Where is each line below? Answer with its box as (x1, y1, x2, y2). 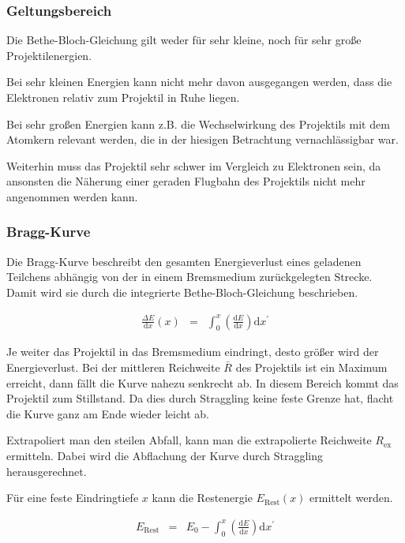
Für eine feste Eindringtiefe (6, 489, 139, 506)
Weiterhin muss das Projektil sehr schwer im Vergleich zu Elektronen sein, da (6, 157, 381, 174)
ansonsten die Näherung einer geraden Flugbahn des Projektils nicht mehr (6, 173, 366, 189)
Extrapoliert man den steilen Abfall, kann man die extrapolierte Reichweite (6, 432, 372, 448)
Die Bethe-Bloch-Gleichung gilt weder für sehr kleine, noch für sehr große (6, 32, 362, 48)
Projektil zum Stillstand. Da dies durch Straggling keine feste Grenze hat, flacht (6, 390, 394, 406)
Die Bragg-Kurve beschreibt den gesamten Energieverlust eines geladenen (6, 253, 362, 269)
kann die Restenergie (152, 489, 253, 506)
